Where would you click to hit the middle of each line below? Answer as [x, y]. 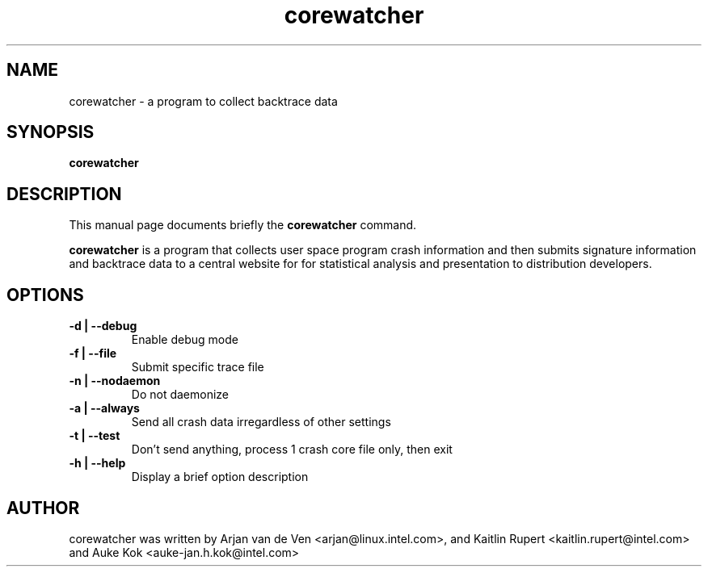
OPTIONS [45, 295]
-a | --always [104, 408]
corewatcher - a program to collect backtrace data [203, 101]
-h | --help [97, 463]
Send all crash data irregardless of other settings [261, 422]
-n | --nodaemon [115, 381]
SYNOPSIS [51, 132]
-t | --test [95, 436]
